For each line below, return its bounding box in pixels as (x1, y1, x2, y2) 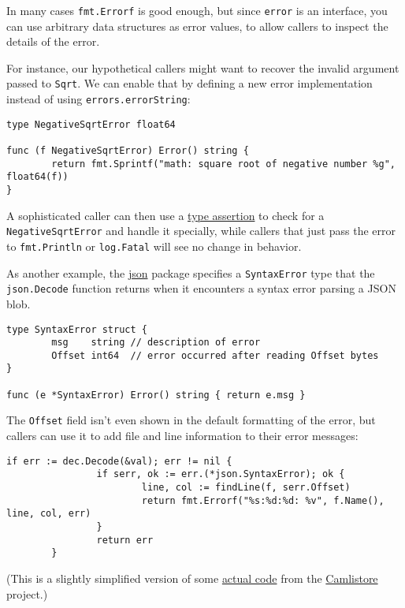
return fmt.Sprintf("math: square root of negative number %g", (51, 158, 396, 170)
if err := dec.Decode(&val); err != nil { (6, 455, 232, 467)
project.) (6, 585, 48, 602)
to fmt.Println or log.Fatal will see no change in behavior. (6, 237, 302, 254)
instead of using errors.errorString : (6, 91, 191, 107)
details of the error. (6, 33, 100, 50)
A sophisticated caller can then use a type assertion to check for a (6, 207, 325, 223)
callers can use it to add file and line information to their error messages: (6, 427, 359, 444)
